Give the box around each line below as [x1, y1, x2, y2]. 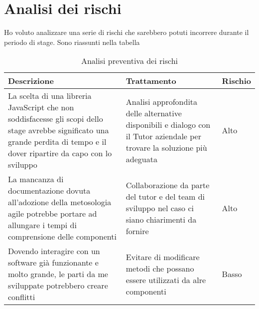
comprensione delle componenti [8, 231, 117, 243]
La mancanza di [8, 173, 64, 185]
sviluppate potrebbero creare [8, 280, 108, 292]
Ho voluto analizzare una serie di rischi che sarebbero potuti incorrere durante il [4, 27, 249, 37]
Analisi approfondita [126, 95, 198, 107]
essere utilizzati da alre [126, 274, 206, 286]
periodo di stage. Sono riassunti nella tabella [4, 36, 140, 47]
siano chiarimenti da [126, 213, 197, 225]
